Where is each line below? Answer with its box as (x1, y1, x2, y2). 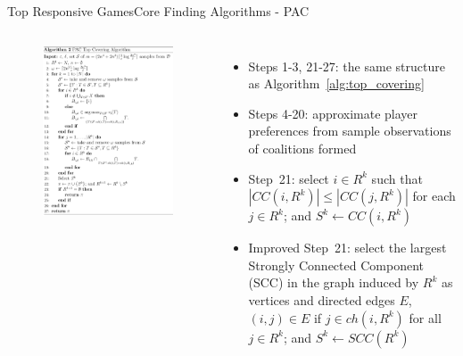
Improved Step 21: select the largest (248, 238, 447, 257)
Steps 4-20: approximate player (248, 103, 418, 122)
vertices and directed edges (248, 290, 395, 309)
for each (412, 186, 456, 205)
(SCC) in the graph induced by (248, 273, 419, 292)
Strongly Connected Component (248, 255, 424, 274)
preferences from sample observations (248, 121, 451, 140)
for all (409, 308, 442, 327)
